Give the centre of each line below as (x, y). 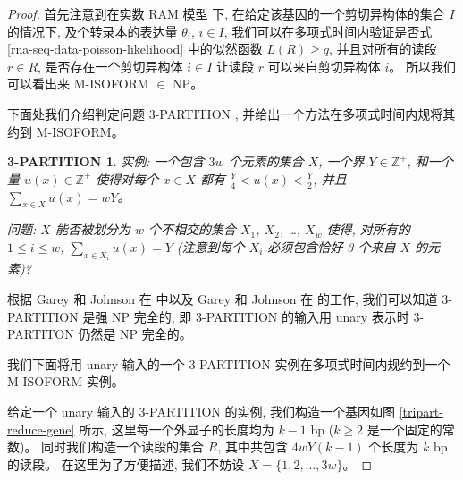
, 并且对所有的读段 (383, 49)
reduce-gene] (41, 429)
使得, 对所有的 (368, 229)
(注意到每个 (210, 246)
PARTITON (41, 334)
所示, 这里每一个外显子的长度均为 (177, 429)
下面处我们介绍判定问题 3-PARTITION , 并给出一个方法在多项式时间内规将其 (231, 113)
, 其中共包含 (253, 446)
